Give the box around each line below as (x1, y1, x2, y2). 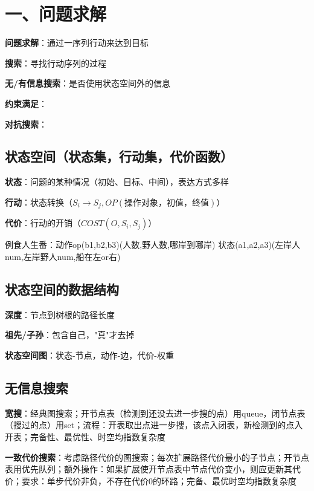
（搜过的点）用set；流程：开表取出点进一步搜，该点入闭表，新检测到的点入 (5, 418, 303, 431)
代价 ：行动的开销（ (5, 216, 81, 229)
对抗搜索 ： (5, 117, 47, 130)
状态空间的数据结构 (5, 279, 119, 298)
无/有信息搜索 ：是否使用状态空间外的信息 (5, 77, 171, 89)
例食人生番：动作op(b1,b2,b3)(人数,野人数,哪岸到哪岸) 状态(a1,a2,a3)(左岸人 (5, 238, 301, 251)
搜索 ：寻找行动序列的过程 (5, 56, 106, 69)
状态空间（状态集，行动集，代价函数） (5, 147, 233, 166)
